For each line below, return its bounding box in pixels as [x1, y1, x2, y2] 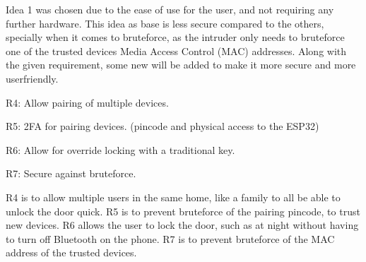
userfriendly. [6, 71, 59, 85]
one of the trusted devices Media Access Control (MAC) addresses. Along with [6, 43, 347, 58]
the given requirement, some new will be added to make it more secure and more [6, 57, 356, 72]
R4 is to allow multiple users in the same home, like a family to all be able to [6, 189, 341, 204]
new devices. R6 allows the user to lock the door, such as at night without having [6, 218, 359, 232]
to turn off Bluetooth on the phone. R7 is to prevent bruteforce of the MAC [6, 231, 335, 246]
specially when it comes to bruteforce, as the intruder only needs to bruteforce [6, 30, 345, 44]
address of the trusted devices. [6, 245, 137, 260]
